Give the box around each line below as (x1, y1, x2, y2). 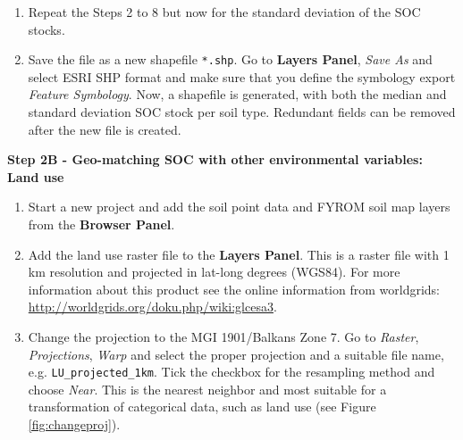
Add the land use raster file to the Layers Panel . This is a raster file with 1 (28, 245, 450, 263)
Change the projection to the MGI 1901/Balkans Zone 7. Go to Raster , (28, 327, 419, 345)
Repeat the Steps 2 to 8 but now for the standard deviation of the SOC (28, 3, 421, 21)
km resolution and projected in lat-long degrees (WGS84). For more (28, 262, 400, 281)
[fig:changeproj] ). (28, 415, 121, 433)
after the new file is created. (28, 120, 181, 138)
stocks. (28, 20, 65, 38)
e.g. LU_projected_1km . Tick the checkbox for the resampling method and (28, 362, 435, 381)
